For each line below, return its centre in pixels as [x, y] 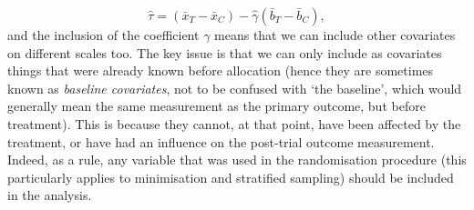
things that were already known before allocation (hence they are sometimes [221, 70]
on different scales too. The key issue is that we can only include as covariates [225, 52]
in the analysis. [50, 195]
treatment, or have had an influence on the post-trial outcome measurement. [221, 141]
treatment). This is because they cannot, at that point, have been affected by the [234, 123]
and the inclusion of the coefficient [103, 35]
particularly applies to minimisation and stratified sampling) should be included [231, 177]
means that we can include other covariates [335, 35]
